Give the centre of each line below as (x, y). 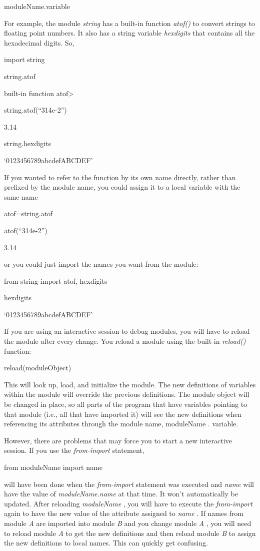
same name (21, 196)
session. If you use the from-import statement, (74, 450)
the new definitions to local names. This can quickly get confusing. (106, 543)
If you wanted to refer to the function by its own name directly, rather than (120, 177)
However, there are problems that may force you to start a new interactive (118, 440)
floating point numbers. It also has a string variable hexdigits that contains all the (129, 33)
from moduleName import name (53, 467)
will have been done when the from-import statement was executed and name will (129, 484)
